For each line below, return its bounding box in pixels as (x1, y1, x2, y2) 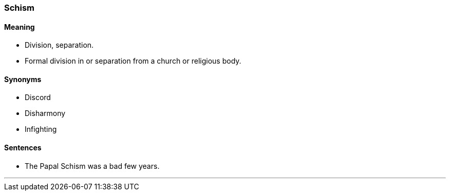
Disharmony (25, 109, 66, 118)
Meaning (4, 22, 35, 31)
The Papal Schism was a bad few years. (25, 161, 160, 170)
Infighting (25, 125, 57, 134)
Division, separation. (25, 41, 94, 50)
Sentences (4, 143, 42, 152)
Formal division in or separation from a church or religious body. (25, 56, 241, 66)
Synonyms (4, 74, 42, 84)
